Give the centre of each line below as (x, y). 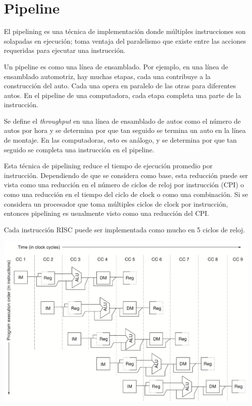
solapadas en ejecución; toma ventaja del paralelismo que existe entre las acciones (125, 41)
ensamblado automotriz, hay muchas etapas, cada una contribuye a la (107, 76)
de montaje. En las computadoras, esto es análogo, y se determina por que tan (120, 140)
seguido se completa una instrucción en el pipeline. (79, 149)
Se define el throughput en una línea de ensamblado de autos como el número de (122, 121)
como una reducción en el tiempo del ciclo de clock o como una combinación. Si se (126, 194)
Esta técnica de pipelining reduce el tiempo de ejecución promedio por (108, 166)
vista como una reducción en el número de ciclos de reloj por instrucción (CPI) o (124, 185)
